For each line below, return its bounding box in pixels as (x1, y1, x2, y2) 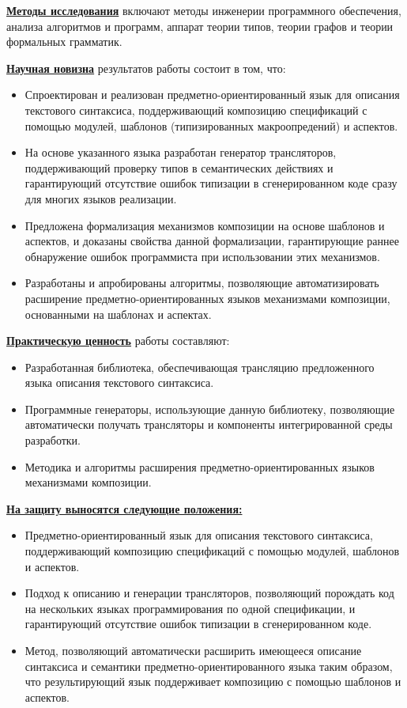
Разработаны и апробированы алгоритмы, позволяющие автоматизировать (24, 274, 379, 291)
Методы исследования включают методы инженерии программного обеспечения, (6, 2, 401, 18)
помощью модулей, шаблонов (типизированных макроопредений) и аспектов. (24, 117, 398, 134)
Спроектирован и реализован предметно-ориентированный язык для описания (24, 86, 400, 103)
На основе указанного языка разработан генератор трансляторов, (24, 144, 337, 161)
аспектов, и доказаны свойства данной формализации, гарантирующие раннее (24, 233, 399, 249)
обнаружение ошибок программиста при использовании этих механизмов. (24, 248, 380, 264)
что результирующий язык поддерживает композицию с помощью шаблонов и (24, 673, 401, 690)
